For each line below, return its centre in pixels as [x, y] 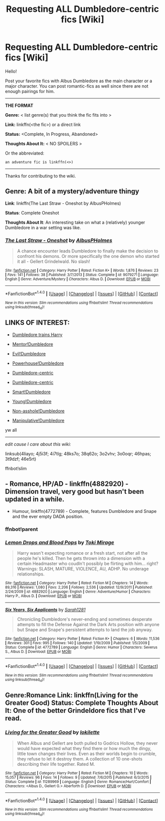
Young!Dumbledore [32, 401]
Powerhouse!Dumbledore [38, 363]
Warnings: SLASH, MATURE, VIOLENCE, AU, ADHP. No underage [83, 568]
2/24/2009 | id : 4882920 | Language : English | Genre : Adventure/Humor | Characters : [78, 592]
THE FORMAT [19, 105]
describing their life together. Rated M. [56, 764]
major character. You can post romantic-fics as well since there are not [77, 86]
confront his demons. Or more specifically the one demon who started [88, 256]
